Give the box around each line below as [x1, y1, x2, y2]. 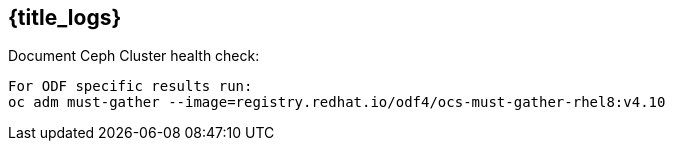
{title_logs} [8, 5, 122, 30]
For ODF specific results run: [8, 78, 253, 95]
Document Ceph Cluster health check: [8, 47, 260, 65]
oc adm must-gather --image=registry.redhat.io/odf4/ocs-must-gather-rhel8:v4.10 [8, 94, 666, 111]
